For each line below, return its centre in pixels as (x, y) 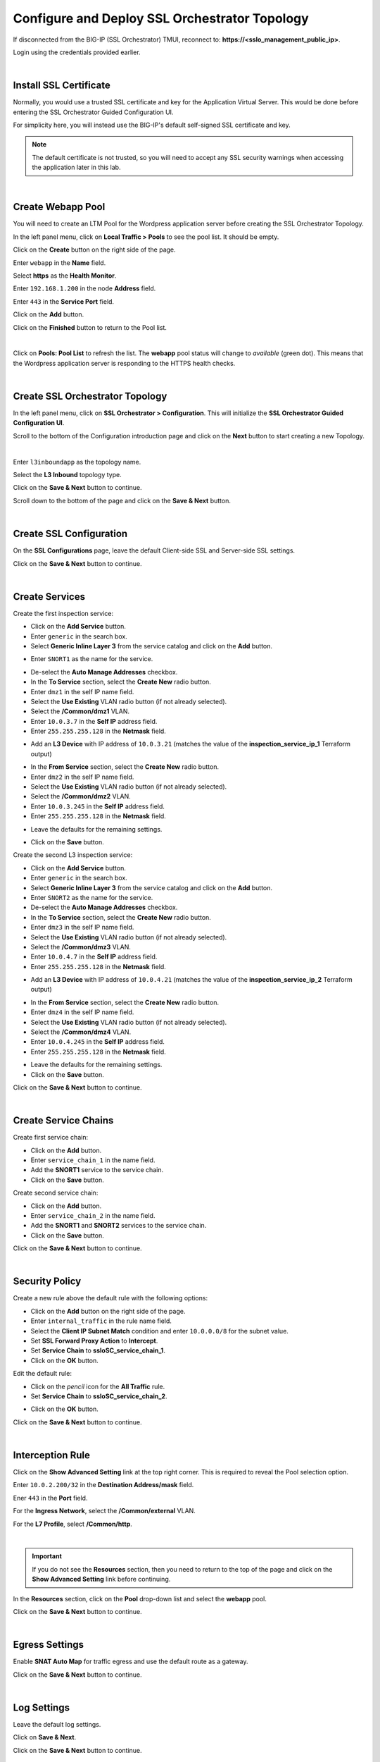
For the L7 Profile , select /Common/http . (73, 1524)
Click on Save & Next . (45, 1737)
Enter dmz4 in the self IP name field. (82, 1012)
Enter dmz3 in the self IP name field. (82, 928)
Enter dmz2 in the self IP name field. (82, 777)
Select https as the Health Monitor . (65, 276)
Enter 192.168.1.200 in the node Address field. (84, 288)
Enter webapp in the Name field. (59, 263)
